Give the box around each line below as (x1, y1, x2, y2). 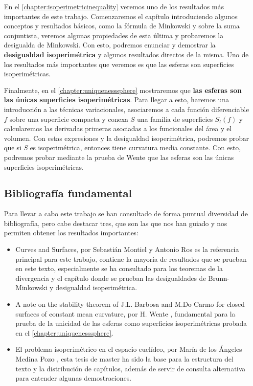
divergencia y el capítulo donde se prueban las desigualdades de (15, 272, 206, 283)
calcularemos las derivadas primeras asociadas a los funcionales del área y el (4, 123, 232, 134)
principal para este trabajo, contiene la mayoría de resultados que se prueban (15, 253, 247, 264)
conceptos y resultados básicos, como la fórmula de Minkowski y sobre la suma (4, 21, 240, 31)
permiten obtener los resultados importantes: (4, 227, 138, 238)
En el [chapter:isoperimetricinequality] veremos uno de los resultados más (4, 1, 224, 11)
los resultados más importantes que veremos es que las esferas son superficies (4, 59, 234, 69)
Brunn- (208, 272, 230, 283)
